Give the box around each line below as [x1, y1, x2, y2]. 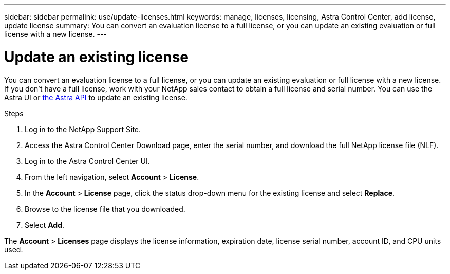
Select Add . [25, 220, 65, 229]
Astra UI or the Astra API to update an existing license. [4, 93, 188, 102]
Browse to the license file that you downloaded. [25, 204, 185, 213]
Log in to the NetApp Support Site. [25, 124, 141, 134]
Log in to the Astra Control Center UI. [25, 156, 150, 166]
